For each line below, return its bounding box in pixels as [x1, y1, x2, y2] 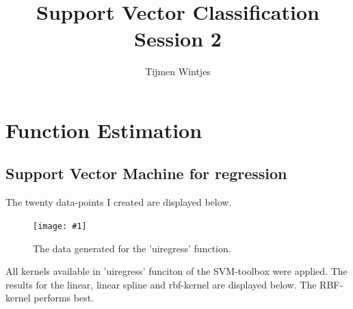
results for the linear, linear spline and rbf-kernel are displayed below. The [5, 277, 317, 291]
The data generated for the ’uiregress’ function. [33, 241, 231, 255]
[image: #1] [33, 221, 87, 231]
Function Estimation [5, 116, 202, 144]
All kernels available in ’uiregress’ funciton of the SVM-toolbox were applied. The [5, 264, 348, 278]
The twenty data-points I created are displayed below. [5, 195, 232, 209]
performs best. [34, 291, 94, 305]
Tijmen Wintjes [145, 64, 211, 79]
